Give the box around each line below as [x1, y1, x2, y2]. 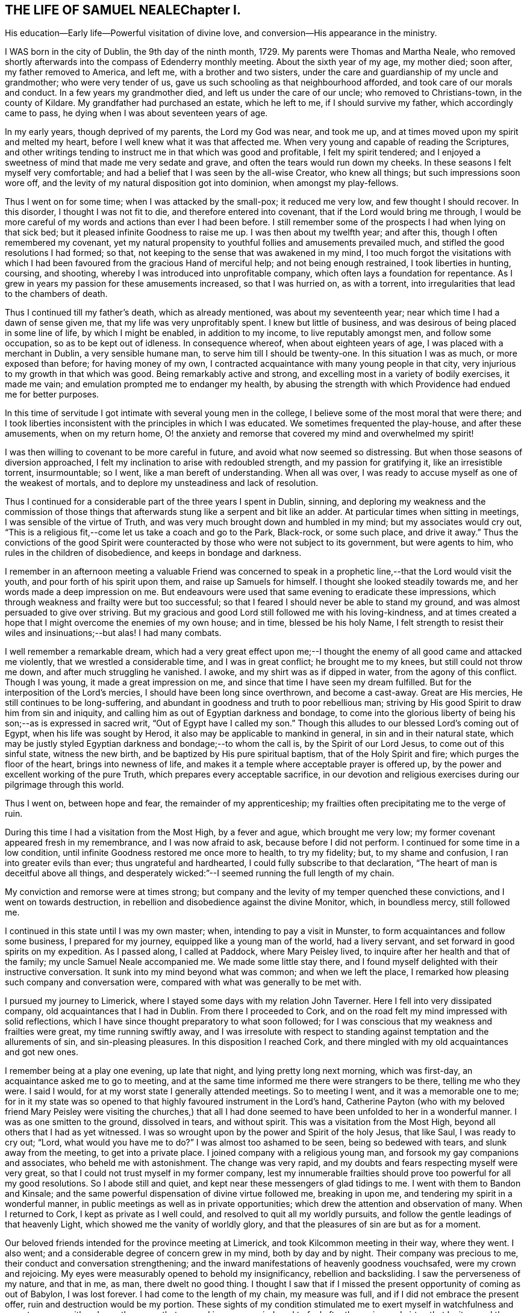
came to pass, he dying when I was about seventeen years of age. [5, 108, 268, 119]
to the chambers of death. [5, 288, 108, 299]
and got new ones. [5, 1047, 78, 1058]
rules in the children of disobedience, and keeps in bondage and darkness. [5, 547, 302, 558]
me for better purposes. [5, 389, 99, 400]
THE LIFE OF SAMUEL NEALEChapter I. [5, 2, 241, 17]
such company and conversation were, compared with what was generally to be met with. [5, 977, 361, 988]
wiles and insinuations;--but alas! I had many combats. [5, 628, 222, 638]
